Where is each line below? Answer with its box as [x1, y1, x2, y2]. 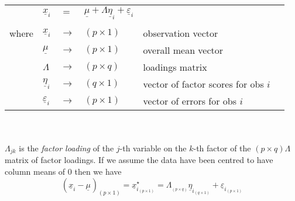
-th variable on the [119, 141, 187, 154]
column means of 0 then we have [5, 165, 122, 177]
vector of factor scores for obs [143, 77, 264, 91]
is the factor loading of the [19, 141, 114, 154]
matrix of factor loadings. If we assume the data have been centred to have [5, 154, 273, 166]
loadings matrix [143, 60, 207, 74]
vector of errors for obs [143, 93, 237, 108]
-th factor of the [193, 141, 251, 154]
